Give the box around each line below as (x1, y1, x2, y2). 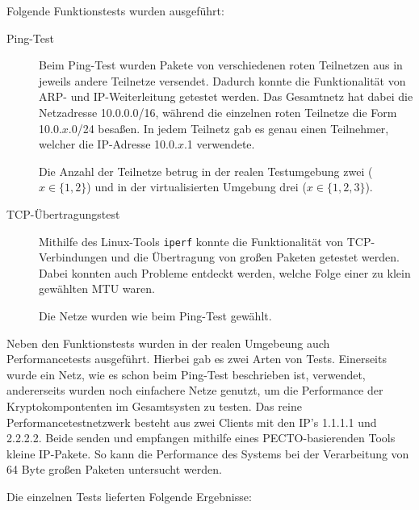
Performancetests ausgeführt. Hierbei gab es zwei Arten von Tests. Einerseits (6, 350, 387, 367)
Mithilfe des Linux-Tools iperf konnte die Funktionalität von (39, 232, 344, 249)
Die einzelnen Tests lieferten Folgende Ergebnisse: (6, 487, 252, 504)
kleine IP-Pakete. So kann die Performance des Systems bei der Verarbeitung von (6, 445, 409, 462)
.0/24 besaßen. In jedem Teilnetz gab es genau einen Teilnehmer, (68, 119, 389, 136)
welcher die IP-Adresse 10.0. (39, 136, 178, 153)
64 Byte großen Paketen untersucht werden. (6, 461, 222, 478)
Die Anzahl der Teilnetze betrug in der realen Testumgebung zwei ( (39, 162, 373, 179)
